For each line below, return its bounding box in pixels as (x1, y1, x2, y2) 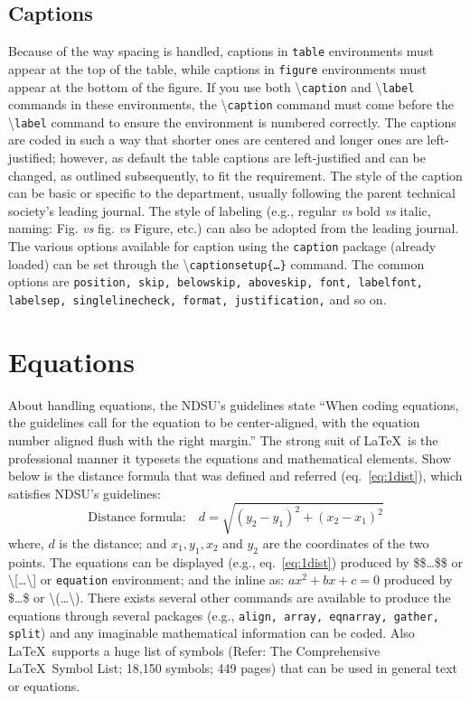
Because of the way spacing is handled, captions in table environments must (8, 42, 434, 61)
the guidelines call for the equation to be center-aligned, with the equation (8, 413, 420, 432)
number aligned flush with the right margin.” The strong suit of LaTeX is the (8, 430, 438, 449)
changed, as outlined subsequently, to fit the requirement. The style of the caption (8, 165, 463, 184)
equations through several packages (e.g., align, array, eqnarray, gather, (8, 605, 439, 624)
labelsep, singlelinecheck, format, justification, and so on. (8, 290, 387, 309)
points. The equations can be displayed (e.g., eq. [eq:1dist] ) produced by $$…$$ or (8, 552, 463, 571)
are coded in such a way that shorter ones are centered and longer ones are (8, 130, 423, 149)
